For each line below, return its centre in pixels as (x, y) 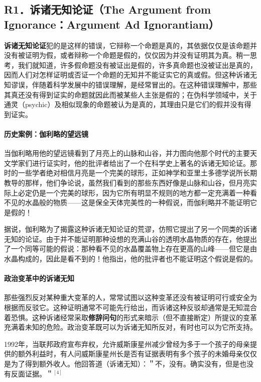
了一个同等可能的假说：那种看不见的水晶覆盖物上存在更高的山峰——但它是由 (130, 249)
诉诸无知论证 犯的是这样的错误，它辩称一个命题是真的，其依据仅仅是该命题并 (130, 45)
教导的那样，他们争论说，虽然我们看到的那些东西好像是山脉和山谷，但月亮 (127, 182)
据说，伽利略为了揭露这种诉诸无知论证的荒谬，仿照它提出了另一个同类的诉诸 (130, 229)
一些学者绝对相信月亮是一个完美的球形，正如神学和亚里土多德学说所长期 (137, 173)
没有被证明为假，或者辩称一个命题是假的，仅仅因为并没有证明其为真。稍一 (127, 55)
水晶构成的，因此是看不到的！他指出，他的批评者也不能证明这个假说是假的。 (130, 259)
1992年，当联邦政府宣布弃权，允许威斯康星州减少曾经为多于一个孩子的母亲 (127, 344)
